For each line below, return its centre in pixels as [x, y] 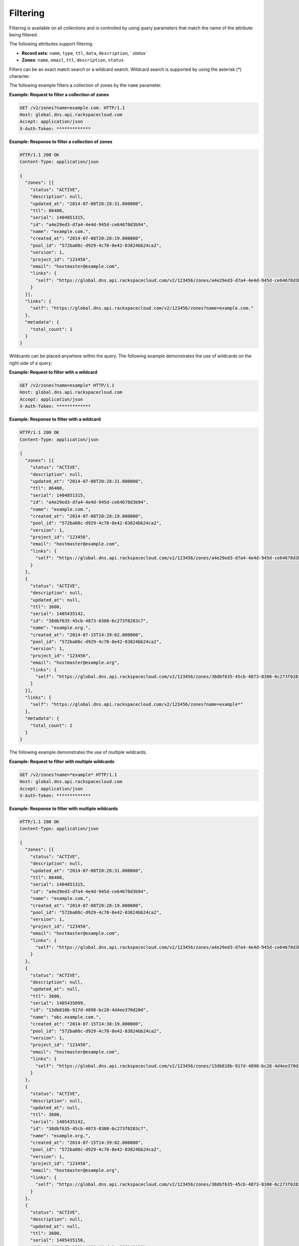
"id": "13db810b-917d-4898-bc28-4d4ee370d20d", [89, 1010]
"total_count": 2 [51, 725]
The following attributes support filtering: [51, 44]
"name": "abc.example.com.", [66, 1017]
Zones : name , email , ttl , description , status [73, 60]
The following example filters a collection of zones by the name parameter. [85, 85]
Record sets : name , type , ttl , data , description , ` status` [84, 53]
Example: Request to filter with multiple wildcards [62, 761]
